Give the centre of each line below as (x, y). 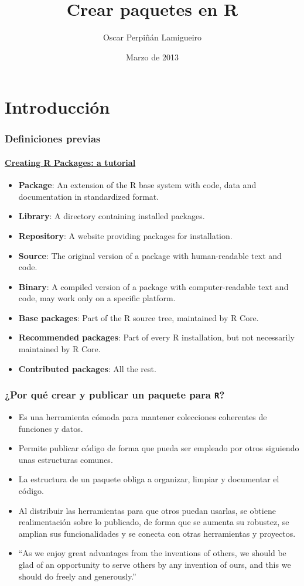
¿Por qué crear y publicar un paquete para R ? (115, 395)
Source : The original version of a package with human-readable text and (150, 255)
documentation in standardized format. (89, 196)
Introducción (57, 107)
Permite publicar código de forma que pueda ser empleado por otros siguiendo (159, 448)
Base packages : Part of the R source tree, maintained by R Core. (139, 317)
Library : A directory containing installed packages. (112, 216)
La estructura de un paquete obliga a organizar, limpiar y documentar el (149, 479)
